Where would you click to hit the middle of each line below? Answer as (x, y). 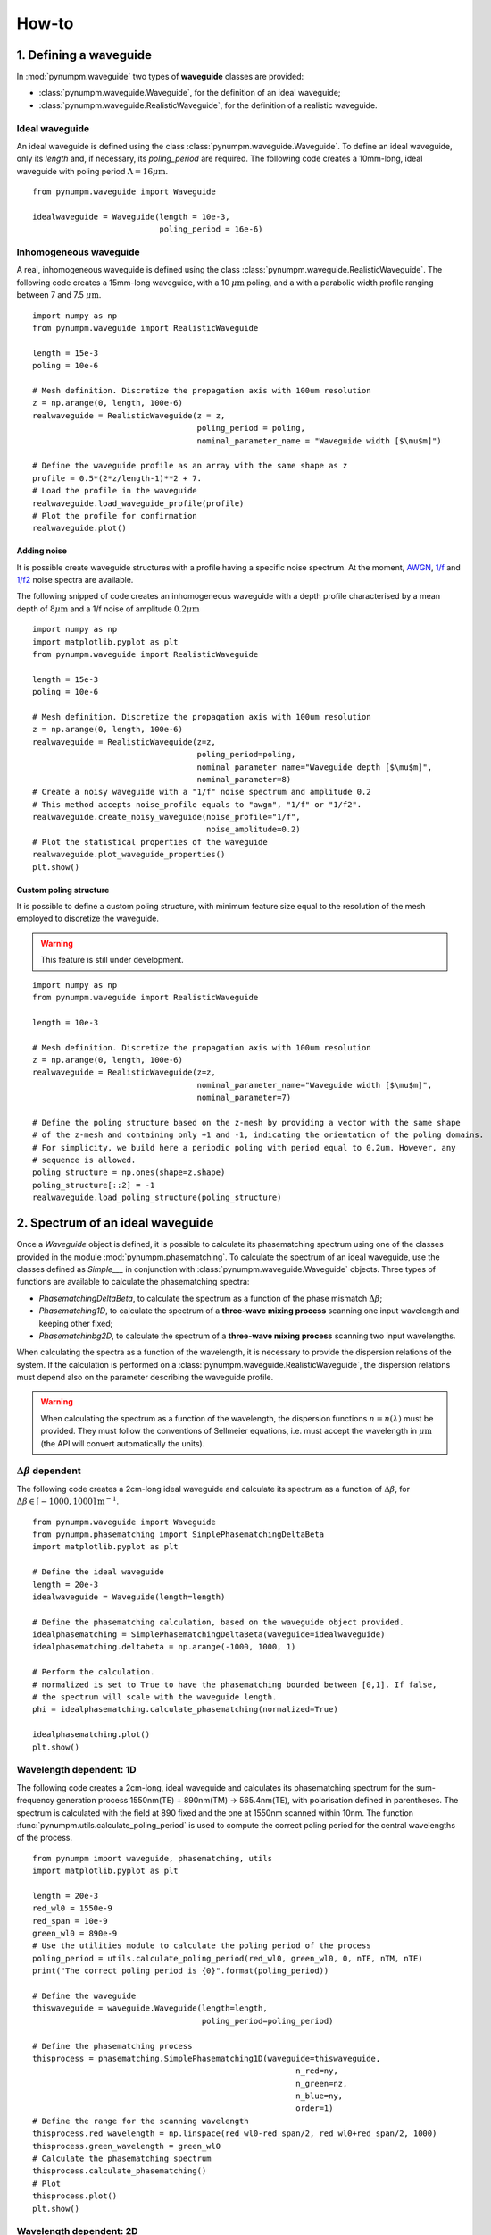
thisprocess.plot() (75, 2196)
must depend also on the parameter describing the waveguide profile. (145, 1378)
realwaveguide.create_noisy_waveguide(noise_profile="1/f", (166, 817)
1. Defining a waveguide (84, 55)
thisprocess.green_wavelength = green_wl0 (127, 2146)
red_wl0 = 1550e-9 (73, 1908)
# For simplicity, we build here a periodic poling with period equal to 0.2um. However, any (244, 1147)
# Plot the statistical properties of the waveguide (150, 842)
